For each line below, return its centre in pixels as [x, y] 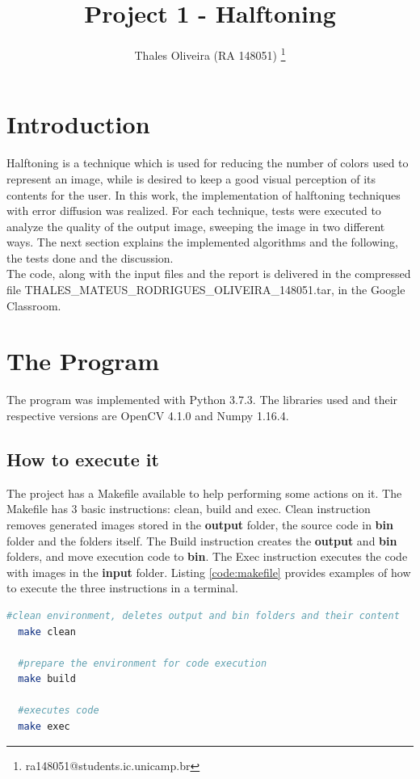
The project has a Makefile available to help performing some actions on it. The [204, 493]
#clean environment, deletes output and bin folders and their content [203, 615]
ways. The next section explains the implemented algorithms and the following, [202, 242]
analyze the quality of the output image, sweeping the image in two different [196, 226]
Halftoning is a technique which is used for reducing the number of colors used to [208, 163]
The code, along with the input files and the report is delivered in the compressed [209, 274]
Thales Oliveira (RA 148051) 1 [210, 54]
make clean [47, 632]
